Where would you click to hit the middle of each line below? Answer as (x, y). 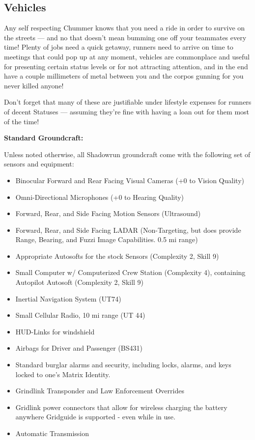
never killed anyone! (34, 85)
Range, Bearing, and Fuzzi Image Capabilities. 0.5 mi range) (107, 239)
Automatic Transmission (52, 433)
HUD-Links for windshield (55, 331)
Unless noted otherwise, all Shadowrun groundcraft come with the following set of (127, 154)
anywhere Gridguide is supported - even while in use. (95, 417)
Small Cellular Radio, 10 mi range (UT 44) (80, 315)
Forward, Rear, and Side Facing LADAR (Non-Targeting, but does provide (128, 230)
